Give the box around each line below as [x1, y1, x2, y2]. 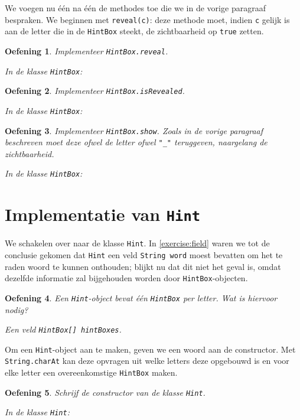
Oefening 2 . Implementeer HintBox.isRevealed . [5, 84, 185, 97]
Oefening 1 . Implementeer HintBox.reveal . [5, 44, 168, 57]
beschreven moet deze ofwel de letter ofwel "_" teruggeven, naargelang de [5, 136, 268, 148]
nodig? [5, 303, 28, 315]
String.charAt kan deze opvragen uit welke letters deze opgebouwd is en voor [5, 354, 289, 367]
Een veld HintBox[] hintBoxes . [5, 323, 122, 336]
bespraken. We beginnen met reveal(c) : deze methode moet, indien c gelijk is [5, 13, 290, 25]
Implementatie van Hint [5, 202, 201, 226]
